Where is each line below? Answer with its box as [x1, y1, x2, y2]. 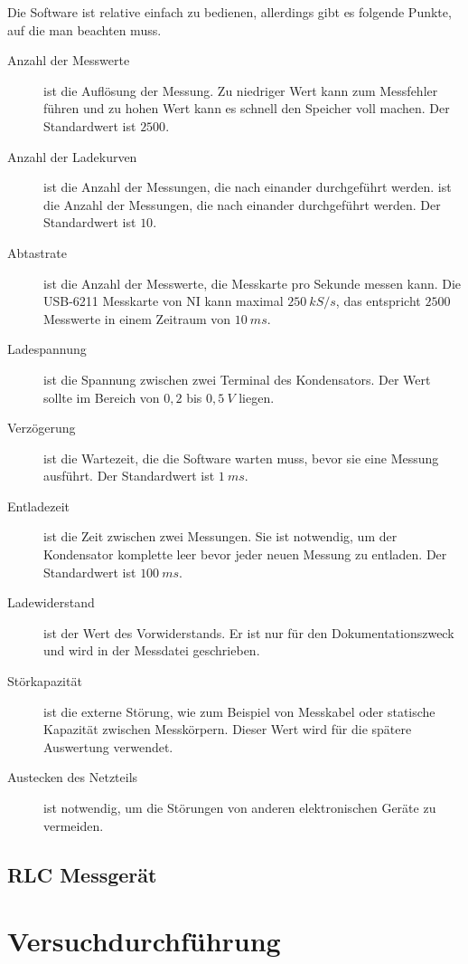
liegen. [239, 387, 275, 406]
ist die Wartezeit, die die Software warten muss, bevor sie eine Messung [43, 448, 439, 467]
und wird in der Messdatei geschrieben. [43, 641, 260, 660]
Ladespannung [7, 339, 87, 358]
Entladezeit [7, 496, 70, 515]
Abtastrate [7, 243, 67, 262]
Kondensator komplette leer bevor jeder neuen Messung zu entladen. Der [43, 545, 447, 564]
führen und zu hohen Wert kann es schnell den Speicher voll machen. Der [43, 99, 450, 118]
